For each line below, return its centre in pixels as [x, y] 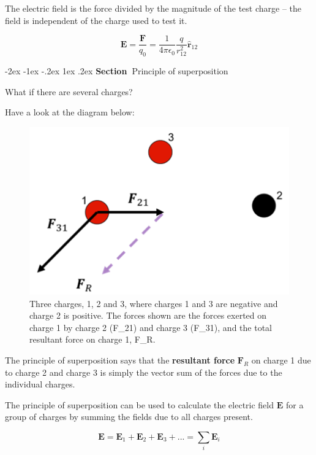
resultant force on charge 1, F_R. [92, 339]
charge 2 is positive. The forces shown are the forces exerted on [148, 315]
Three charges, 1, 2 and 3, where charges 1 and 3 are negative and [154, 303]
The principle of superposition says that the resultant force [120, 360]
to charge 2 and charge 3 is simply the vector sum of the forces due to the [144, 372]
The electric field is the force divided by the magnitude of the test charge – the [153, 8]
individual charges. [40, 384]
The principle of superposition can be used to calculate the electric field [140, 404]
